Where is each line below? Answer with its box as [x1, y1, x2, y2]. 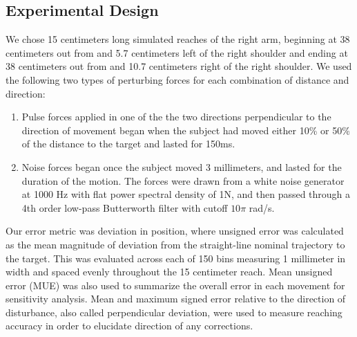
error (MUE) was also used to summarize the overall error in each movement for [6, 277, 345, 292]
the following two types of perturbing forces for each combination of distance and [6, 72, 349, 86]
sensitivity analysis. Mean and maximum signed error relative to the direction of [6, 291, 346, 306]
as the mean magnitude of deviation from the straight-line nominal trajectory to [6, 237, 345, 251]
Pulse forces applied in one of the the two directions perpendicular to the [21, 109, 331, 124]
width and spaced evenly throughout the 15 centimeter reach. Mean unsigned [6, 264, 333, 279]
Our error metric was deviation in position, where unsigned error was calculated [6, 224, 344, 238]
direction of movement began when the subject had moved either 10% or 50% [21, 122, 350, 137]
